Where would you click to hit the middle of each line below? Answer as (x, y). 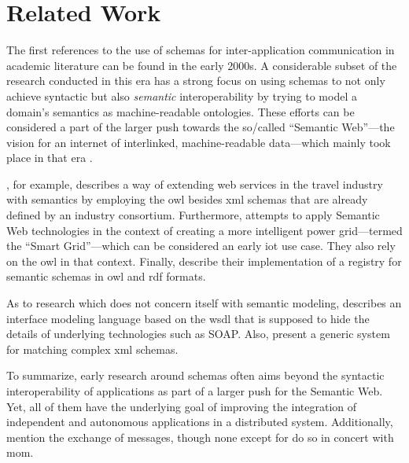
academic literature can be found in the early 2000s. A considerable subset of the (202, 65)
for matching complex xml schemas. (92, 349)
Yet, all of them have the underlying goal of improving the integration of (182, 406)
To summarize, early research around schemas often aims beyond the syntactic (195, 375)
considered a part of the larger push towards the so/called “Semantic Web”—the (201, 127)
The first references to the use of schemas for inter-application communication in (201, 50)
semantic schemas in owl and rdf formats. (106, 276)
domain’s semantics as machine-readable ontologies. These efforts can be (181, 111)
